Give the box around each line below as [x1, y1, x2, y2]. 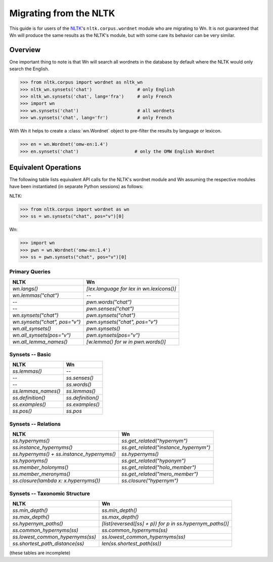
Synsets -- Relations [9, 420, 61, 427]
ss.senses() [66, 374, 94, 381]
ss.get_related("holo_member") [121, 464, 197, 471]
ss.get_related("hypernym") [121, 438, 188, 445]
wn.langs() [12, 285, 38, 292]
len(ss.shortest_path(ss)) [102, 540, 162, 547]
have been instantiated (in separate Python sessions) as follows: [9, 184, 144, 190]
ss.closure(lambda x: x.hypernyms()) [12, 477, 101, 484]
